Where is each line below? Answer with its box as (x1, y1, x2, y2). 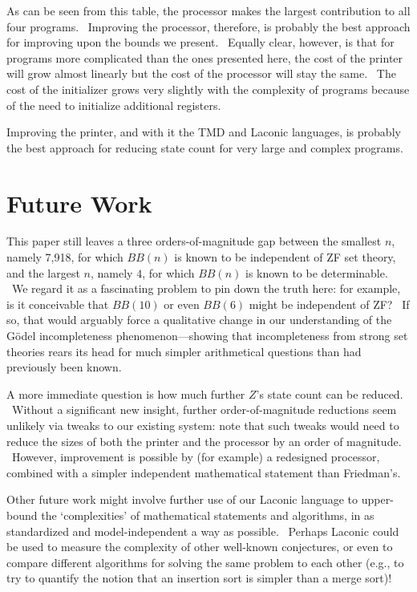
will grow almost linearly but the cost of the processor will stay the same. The (6, 65, 396, 82)
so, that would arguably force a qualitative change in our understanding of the (6, 311, 392, 328)
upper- (361, 491, 394, 508)
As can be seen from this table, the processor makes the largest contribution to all (6, 2, 411, 18)
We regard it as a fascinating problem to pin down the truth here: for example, (11, 280, 401, 297)
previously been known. (6, 359, 122, 375)
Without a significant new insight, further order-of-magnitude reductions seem (11, 401, 397, 418)
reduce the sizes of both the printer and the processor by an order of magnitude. (6, 432, 402, 449)
